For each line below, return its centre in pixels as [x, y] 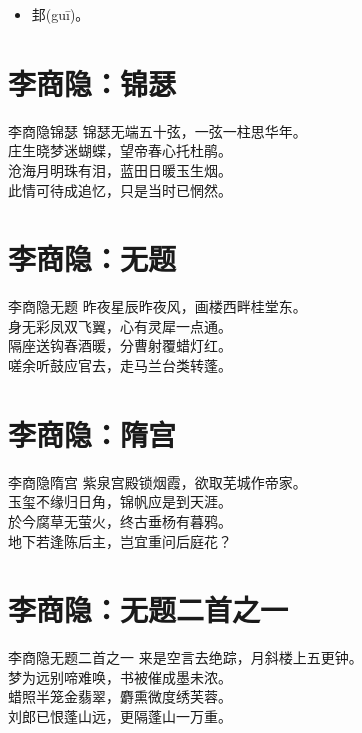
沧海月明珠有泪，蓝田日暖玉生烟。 [120, 169]
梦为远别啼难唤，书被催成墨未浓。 [120, 676]
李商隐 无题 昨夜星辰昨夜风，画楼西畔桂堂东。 [157, 306]
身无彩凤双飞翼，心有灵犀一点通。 [120, 325]
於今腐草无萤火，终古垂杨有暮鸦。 [120, 520]
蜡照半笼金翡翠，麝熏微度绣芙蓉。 [120, 696]
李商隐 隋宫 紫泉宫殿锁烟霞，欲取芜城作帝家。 [157, 481]
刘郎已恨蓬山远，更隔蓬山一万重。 [120, 716]
